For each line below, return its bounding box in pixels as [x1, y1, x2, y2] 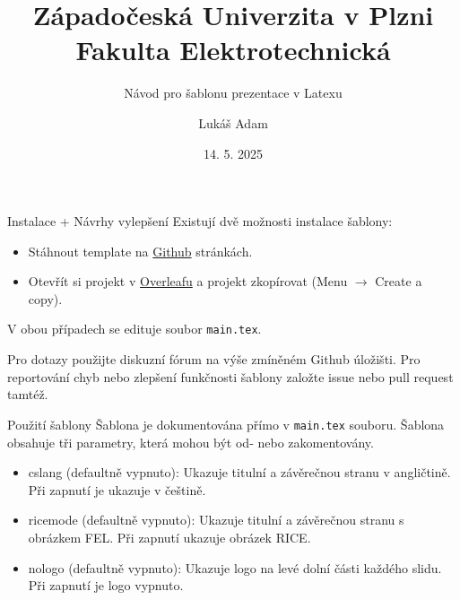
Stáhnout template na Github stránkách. [28, 241, 253, 260]
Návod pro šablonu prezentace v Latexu [124, 83, 343, 102]
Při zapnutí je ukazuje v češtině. [28, 480, 206, 499]
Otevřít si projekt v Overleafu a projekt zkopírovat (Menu [28, 272, 348, 291]
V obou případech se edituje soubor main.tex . [7, 319, 262, 338]
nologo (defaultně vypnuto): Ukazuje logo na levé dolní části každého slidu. [28, 558, 442, 577]
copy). [28, 289, 63, 308]
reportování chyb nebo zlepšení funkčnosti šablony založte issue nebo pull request [7, 367, 454, 386]
